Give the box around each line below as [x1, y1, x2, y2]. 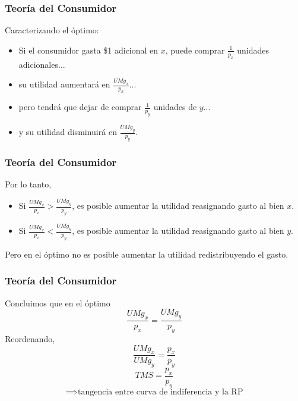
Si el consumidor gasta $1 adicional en [18, 43, 158, 56]
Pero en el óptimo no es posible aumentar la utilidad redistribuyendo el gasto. [5, 248, 289, 260]
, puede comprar [165, 43, 225, 56]
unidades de [153, 101, 197, 113]
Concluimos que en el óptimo [5, 296, 110, 309]
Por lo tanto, [5, 178, 52, 190]
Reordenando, [5, 333, 55, 344]
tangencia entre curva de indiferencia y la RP [77, 387, 243, 396]
